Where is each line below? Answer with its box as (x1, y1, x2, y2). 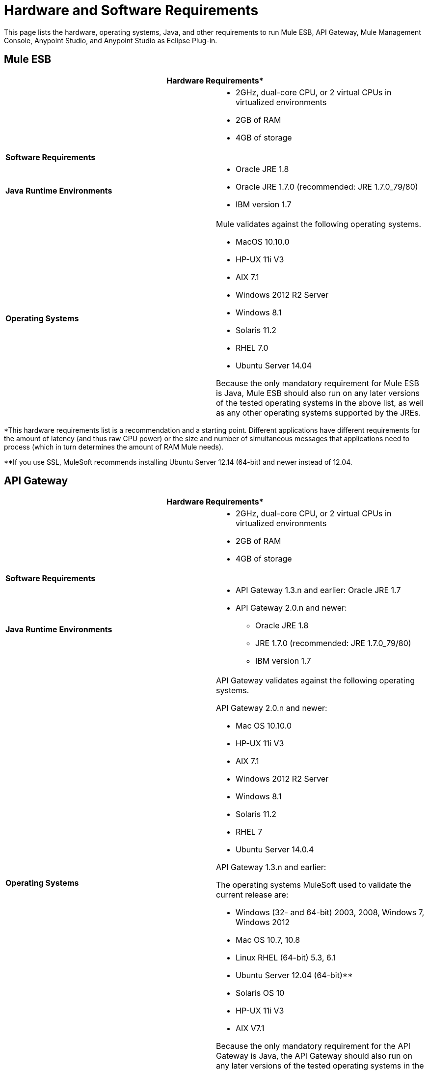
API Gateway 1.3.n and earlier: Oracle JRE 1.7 (236, 585, 401, 595)
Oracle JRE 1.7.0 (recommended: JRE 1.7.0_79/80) (236, 181, 418, 192)
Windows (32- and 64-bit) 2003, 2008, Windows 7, (236, 907, 425, 918)
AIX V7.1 (236, 1023, 265, 1034)
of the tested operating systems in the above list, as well (216, 397, 424, 408)
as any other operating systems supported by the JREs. (216, 407, 421, 418)
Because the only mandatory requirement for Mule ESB (216, 378, 419, 388)
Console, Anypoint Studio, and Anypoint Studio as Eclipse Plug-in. (4, 36, 217, 45)
